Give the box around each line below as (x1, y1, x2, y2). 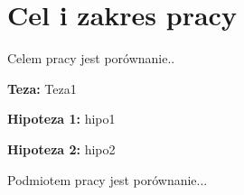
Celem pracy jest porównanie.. (7, 49, 175, 68)
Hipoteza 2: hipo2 (7, 139, 116, 158)
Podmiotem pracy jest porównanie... (7, 170, 208, 189)
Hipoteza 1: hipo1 (7, 109, 116, 128)
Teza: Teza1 (7, 79, 77, 97)
